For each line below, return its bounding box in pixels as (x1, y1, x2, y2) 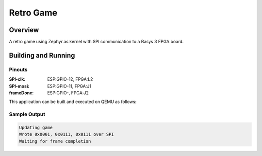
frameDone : (9, 90, 34, 96)
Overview (9, 26, 39, 34)
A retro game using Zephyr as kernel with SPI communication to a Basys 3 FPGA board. (9, 39, 184, 45)
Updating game (19, 124, 53, 130)
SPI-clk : (9, 76, 26, 82)
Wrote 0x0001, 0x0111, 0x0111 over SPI (19, 132, 114, 137)
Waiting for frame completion (19, 139, 91, 144)
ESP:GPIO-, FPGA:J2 (47, 90, 89, 96)
